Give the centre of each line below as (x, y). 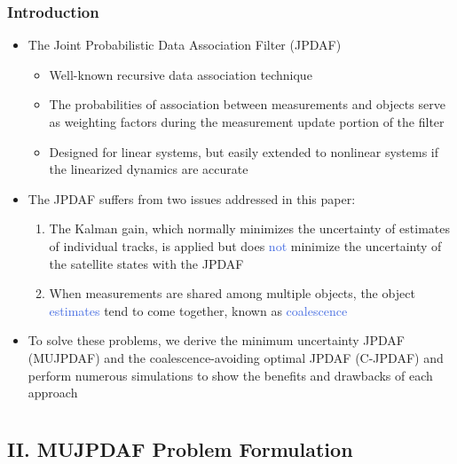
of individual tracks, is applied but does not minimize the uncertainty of (245, 245)
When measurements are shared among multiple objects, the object (232, 293)
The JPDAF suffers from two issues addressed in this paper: (192, 198)
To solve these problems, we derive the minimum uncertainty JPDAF (216, 340)
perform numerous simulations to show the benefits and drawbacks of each (230, 375)
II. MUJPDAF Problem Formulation (180, 448)
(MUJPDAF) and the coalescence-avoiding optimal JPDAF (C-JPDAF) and (236, 357)
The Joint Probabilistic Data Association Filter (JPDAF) (185, 45)
